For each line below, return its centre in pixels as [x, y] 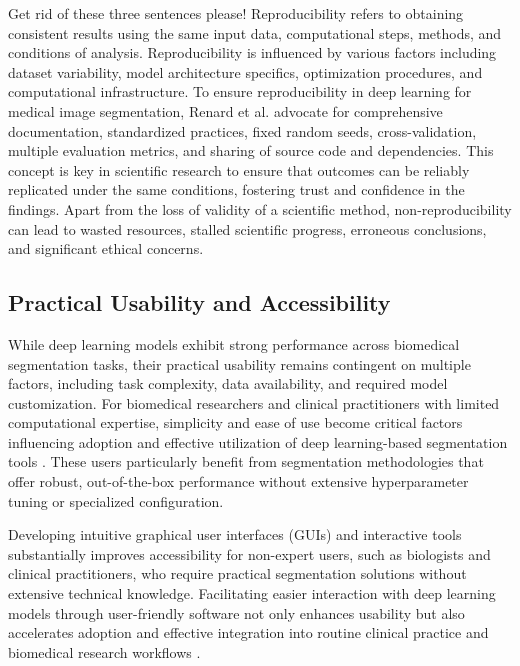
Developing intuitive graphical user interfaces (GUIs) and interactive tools [235, 534]
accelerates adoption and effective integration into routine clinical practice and [248, 632]
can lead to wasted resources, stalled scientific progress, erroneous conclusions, [247, 228]
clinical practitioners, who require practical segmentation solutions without [237, 573]
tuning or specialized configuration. [116, 500]
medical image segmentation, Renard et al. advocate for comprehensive [225, 110]
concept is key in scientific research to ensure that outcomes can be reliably [239, 169]
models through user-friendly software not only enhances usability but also [236, 612]
